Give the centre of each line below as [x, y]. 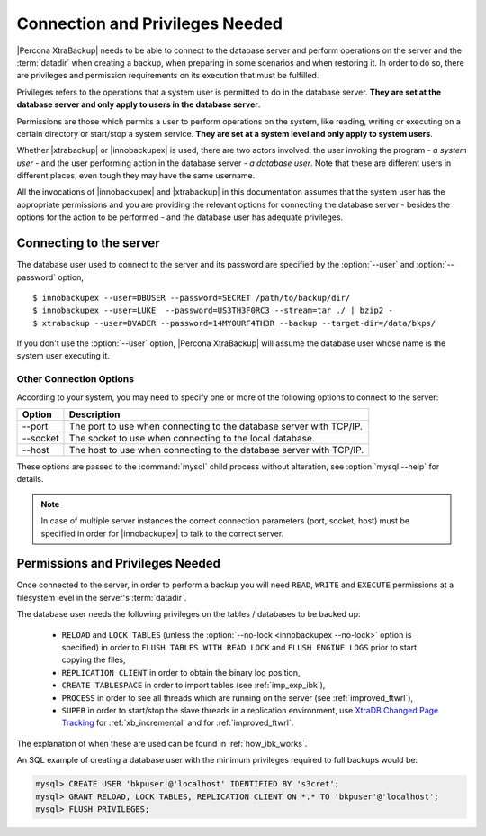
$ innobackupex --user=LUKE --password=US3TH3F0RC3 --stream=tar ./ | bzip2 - [213, 310]
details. [30, 479]
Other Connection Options [76, 379]
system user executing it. [63, 356]
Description [94, 414]
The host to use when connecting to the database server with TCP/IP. [216, 450]
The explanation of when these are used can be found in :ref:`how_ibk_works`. [162, 743]
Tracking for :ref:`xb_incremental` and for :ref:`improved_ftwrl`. [178, 723]
